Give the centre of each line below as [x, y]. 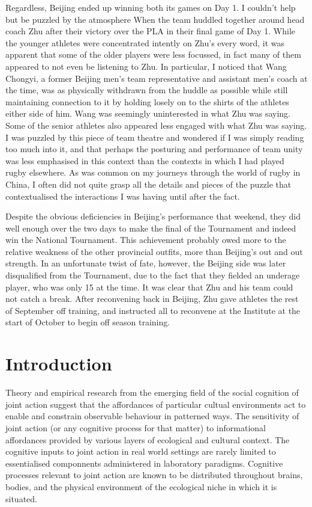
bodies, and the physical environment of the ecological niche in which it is [141, 486]
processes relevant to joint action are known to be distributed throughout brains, [154, 475]
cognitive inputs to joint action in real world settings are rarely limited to [141, 451]
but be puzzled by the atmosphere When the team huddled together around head [155, 19]
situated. [21, 498]
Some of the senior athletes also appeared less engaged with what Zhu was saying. [156, 125]
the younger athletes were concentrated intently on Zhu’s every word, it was [145, 42]
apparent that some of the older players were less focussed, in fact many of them [153, 54]
